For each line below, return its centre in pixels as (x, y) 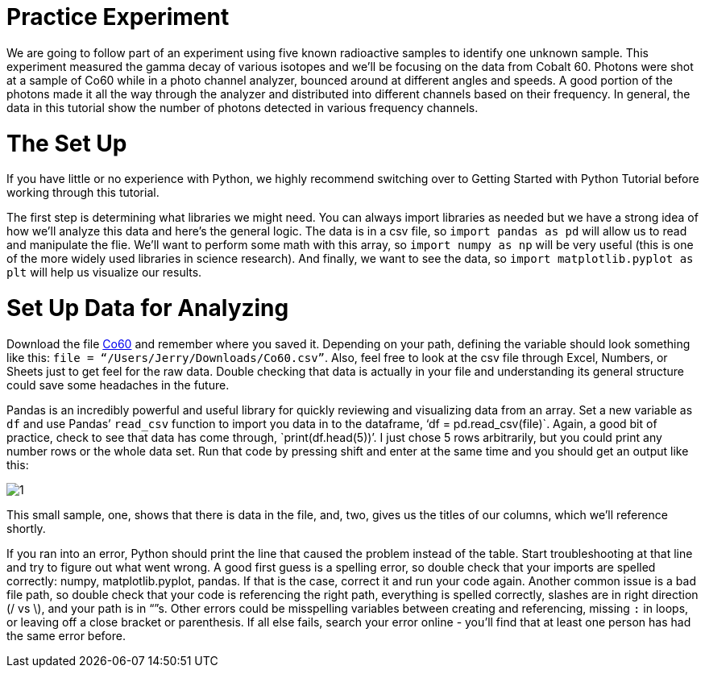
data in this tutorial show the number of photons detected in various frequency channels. (243, 107)
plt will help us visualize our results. (104, 273)
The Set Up (67, 143)
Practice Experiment (118, 17)
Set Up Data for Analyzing (148, 308)
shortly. (26, 528)
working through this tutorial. (83, 193)
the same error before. (66, 635)
